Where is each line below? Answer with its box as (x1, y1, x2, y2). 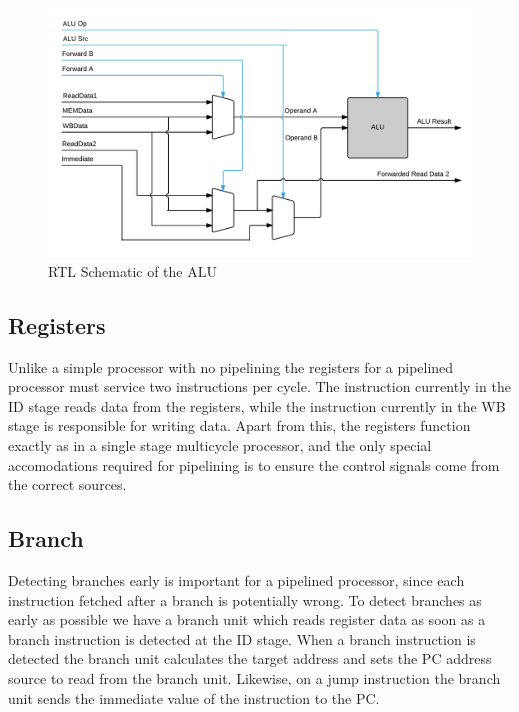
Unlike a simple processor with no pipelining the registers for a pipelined (8, 356, 454, 377)
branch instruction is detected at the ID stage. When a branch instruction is (8, 628, 476, 649)
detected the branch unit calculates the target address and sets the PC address (8, 648, 492, 669)
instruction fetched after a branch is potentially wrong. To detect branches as (8, 589, 482, 610)
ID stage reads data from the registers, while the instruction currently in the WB (8, 395, 506, 416)
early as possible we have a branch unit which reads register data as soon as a (8, 609, 486, 630)
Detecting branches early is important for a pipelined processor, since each (8, 570, 465, 591)
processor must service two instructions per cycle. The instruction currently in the (8, 376, 511, 397)
